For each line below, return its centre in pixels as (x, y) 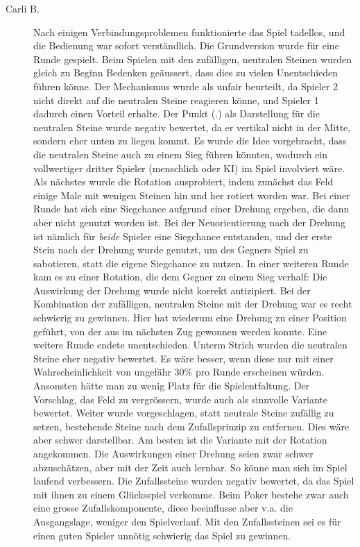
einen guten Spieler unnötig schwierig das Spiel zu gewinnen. (162, 535)
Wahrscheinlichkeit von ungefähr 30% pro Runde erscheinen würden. (179, 372)
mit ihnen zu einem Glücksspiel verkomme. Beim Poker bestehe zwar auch (191, 494)
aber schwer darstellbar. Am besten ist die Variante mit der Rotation (180, 440)
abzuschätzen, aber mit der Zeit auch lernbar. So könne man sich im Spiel (190, 467)
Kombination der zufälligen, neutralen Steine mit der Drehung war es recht (193, 304)
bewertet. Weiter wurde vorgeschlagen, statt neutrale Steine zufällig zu (184, 413)
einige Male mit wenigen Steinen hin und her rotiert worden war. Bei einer (192, 195)
